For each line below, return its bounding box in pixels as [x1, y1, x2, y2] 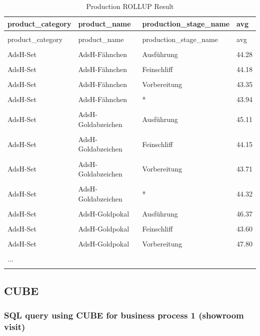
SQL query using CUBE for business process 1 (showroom [4, 309, 244, 321]
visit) [4, 320, 25, 333]
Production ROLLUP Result [86, 1, 174, 11]
